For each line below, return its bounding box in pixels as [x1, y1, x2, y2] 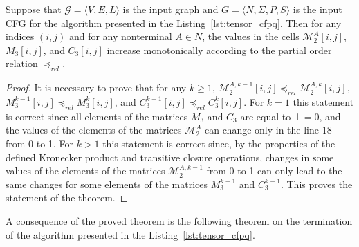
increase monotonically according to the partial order [107, 42, 332, 57]
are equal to [240, 109, 291, 123]
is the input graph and [122, 2, 219, 16]
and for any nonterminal [68, 29, 172, 44]
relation [6, 56, 38, 71]
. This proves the [280, 176, 353, 191]
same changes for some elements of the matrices [6, 176, 208, 191]
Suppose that [6, 2, 62, 16]
